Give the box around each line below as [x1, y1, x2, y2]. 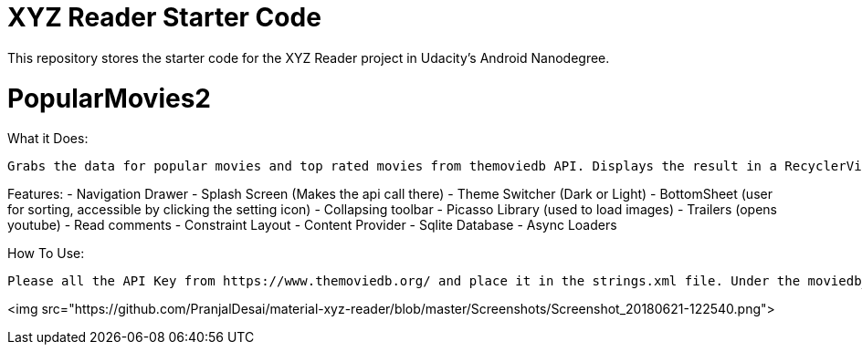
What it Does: [7, 130, 89, 147]
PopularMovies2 [7, 82, 211, 114]
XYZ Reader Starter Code [7, 2, 321, 33]
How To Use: [7, 245, 85, 262]
